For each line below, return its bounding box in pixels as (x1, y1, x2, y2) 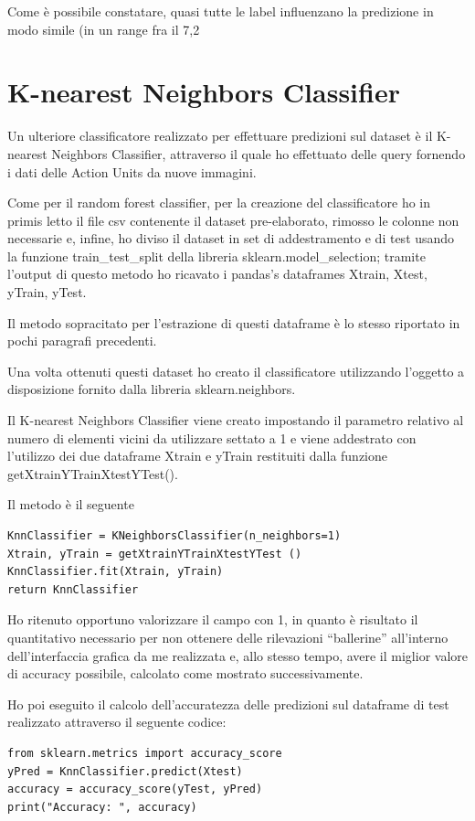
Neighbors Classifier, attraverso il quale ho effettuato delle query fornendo (51, 144, 466, 163)
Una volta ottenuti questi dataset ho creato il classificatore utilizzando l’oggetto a (7, 361, 465, 380)
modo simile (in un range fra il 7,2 (7, 19, 200, 38)
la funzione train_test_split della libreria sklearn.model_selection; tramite (7, 246, 426, 265)
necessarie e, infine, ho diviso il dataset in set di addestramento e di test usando (7, 229, 455, 248)
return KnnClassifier (7, 582, 139, 596)
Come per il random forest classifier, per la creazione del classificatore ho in (7, 193, 431, 212)
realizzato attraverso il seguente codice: (7, 712, 227, 731)
